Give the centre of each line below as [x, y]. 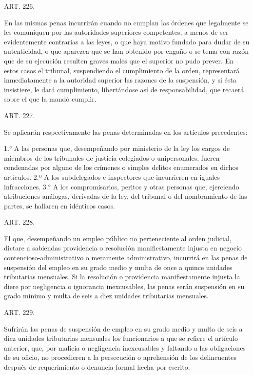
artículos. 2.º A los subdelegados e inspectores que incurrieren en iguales [112, 177]
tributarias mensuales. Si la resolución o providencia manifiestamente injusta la [122, 277]
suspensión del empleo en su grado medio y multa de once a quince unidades [118, 267]
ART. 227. [19, 115]
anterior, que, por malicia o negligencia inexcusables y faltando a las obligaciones [125, 347]
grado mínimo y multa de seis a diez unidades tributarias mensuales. [106, 296]
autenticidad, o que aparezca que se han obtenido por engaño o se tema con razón [126, 51]
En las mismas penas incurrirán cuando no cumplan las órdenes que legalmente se [126, 22]
